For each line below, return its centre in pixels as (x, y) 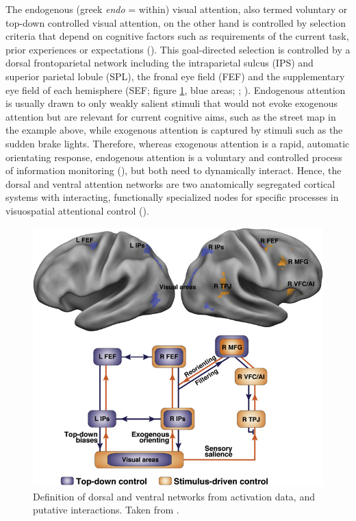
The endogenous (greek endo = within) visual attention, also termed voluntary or (177, 9)
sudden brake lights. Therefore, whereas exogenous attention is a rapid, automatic (178, 143)
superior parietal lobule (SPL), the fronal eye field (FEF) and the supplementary (175, 76)
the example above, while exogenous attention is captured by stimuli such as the (174, 130)
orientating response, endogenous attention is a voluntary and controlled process (174, 157)
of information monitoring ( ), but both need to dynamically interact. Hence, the (174, 170)
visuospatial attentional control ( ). (77, 210)
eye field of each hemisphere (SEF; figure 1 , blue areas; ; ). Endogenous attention (176, 89)
